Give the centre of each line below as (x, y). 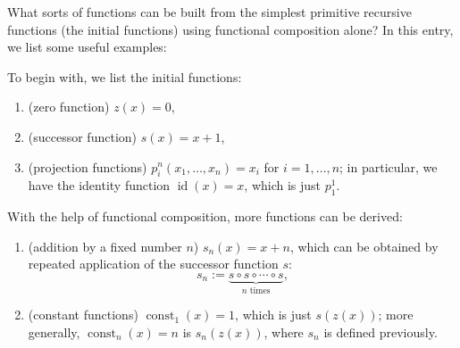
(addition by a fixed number (105, 246)
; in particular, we (389, 166)
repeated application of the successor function (153, 264)
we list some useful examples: (87, 47)
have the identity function (99, 185)
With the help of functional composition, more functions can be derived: (205, 216)
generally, (54, 331)
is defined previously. (381, 331)
